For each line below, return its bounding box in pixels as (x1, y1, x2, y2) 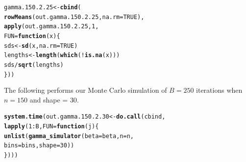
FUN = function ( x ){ (4, 32, 60, 40)
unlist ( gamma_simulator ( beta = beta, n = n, (4, 132, 134, 140)
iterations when (196, 85, 243, 95)
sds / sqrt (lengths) (4, 61, 64, 68)
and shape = (29, 94, 68, 104)
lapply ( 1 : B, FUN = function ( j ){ (4, 123, 99, 130)
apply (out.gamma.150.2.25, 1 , (4, 23, 99, 30)
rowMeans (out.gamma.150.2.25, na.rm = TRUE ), (4, 13, 145, 20)
